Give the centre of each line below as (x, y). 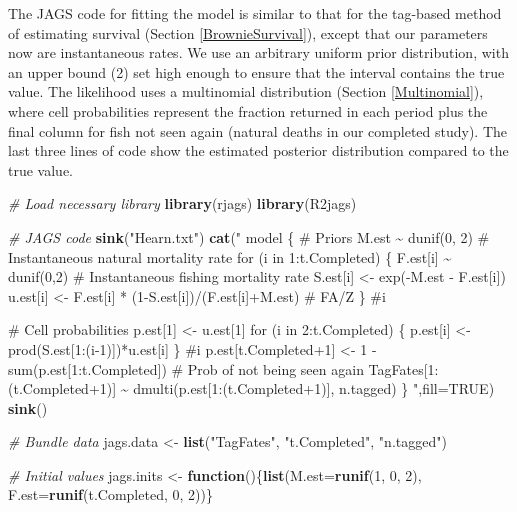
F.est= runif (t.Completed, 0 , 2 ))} (110, 494)
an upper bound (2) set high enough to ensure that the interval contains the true (256, 71)
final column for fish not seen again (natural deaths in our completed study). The (258, 130)
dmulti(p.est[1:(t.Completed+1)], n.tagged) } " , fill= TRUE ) (314, 388)
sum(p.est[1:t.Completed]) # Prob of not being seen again (186, 368)
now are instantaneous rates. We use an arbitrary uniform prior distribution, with (258, 52)
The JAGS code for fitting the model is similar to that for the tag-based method (255, 13)
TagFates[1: (403, 368)
